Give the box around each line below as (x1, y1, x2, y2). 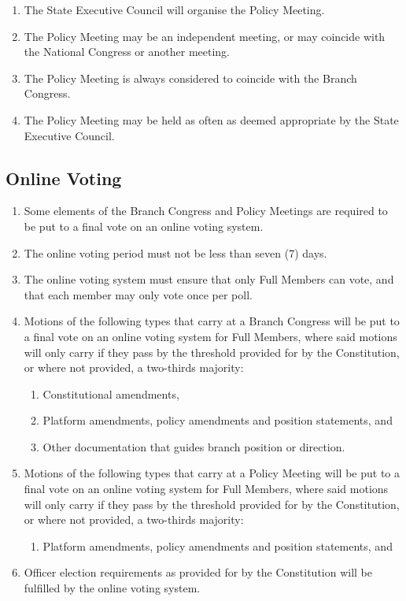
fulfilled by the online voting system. (24, 580, 201, 596)
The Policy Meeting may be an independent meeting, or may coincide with (24, 28, 386, 44)
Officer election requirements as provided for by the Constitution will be (24, 564, 372, 581)
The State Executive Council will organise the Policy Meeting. (24, 2, 325, 17)
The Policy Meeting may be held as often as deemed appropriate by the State (24, 111, 399, 128)
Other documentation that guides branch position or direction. (42, 438, 345, 454)
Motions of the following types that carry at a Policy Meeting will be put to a (24, 465, 400, 481)
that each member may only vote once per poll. (24, 286, 253, 302)
